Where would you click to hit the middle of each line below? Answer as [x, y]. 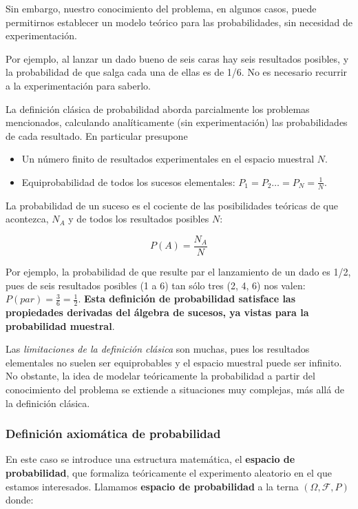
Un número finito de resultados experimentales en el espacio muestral [168, 159]
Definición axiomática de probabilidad [113, 434]
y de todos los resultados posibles [139, 219]
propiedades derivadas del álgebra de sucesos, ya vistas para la [157, 312]
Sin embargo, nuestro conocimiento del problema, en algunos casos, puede [161, 8]
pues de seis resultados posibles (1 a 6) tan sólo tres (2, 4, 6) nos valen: [156, 285]
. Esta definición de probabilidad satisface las [187, 299]
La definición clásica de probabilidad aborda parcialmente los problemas [158, 108]
